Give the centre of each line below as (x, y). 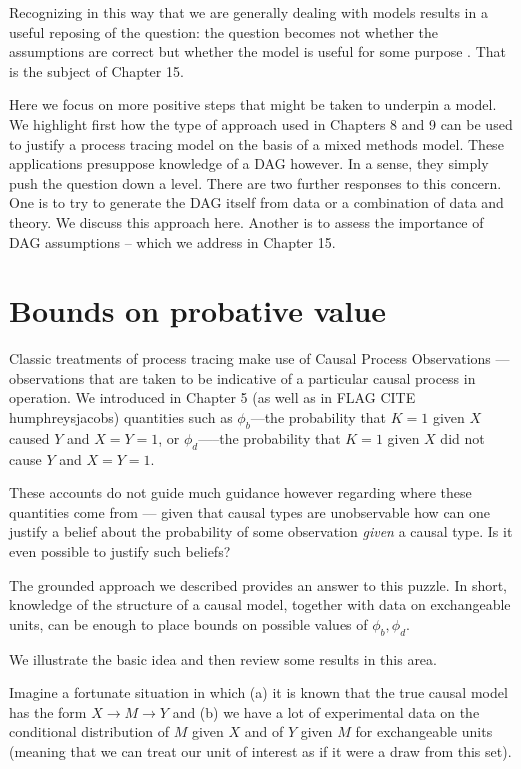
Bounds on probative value (198, 310)
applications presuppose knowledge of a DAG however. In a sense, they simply (249, 163)
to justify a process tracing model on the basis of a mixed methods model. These (256, 143)
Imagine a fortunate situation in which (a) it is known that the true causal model (258, 692)
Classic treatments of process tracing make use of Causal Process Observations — (259, 358)
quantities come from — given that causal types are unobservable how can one (250, 511)
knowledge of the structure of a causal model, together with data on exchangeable (260, 604)
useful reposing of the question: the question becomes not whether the (224, 31)
